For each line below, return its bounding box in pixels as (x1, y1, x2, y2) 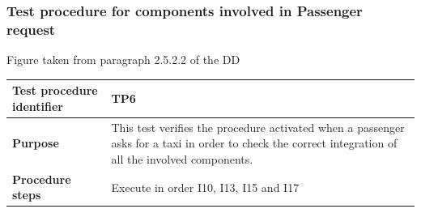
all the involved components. (111, 150, 253, 167)
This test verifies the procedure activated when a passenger (111, 118, 405, 135)
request (6, 19, 56, 39)
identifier (12, 97, 63, 114)
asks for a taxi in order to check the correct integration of (111, 134, 398, 151)
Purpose (12, 134, 59, 151)
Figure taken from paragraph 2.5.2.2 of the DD (6, 51, 240, 68)
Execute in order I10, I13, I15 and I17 (111, 178, 300, 195)
